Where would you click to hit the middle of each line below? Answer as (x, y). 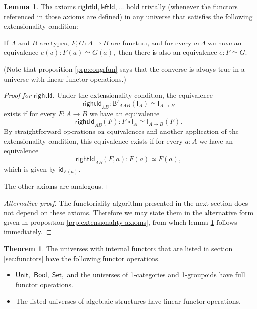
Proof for (18, 95)
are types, (54, 42)
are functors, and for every (151, 42)
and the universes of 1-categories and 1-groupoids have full (156, 275)
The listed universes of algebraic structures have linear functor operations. (128, 301)
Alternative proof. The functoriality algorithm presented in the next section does (126, 202)
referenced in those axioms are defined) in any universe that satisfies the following (128, 16)
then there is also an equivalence (168, 52)
